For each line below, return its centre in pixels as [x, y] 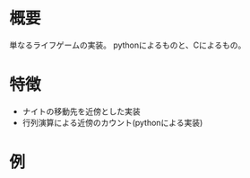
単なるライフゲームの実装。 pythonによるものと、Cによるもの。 [128, 45]
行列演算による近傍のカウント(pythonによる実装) [112, 122]
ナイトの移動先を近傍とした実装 [81, 111]
